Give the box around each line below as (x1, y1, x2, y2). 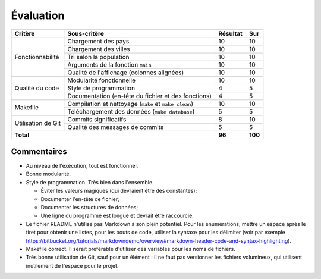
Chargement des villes (67, 45, 130, 53)
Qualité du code (14, 84, 59, 92)
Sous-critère (67, 29, 104, 37)
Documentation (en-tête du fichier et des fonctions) (67, 92, 212, 100)
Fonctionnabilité (14, 52, 59, 61)
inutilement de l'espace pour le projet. (26, 262, 119, 269)
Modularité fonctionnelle (67, 76, 136, 84)
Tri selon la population (67, 52, 130, 61)
